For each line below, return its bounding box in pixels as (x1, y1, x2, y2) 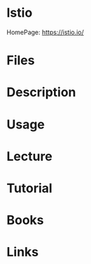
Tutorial (6, 180, 53, 196)
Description (6, 85, 76, 101)
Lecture (6, 148, 53, 164)
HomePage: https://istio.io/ (6, 28, 85, 36)
